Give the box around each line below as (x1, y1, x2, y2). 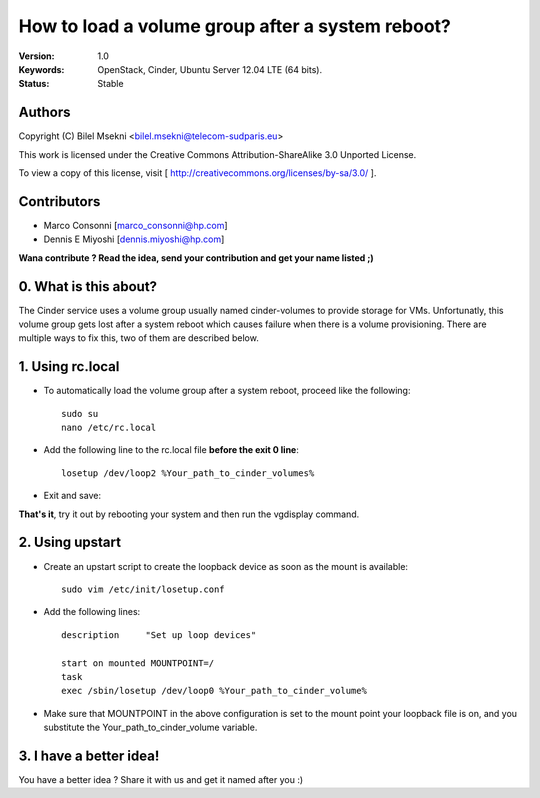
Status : (18, 78, 50, 90)
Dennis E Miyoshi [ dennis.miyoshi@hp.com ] (43, 233, 225, 245)
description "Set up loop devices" (61, 629, 257, 640)
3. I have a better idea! (18, 747, 160, 764)
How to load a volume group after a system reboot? (18, 15, 452, 37)
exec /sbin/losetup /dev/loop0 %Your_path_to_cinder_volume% (61, 685, 367, 697)
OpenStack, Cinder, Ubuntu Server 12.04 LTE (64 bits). (97, 63, 323, 75)
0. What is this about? (18, 278, 158, 295)
